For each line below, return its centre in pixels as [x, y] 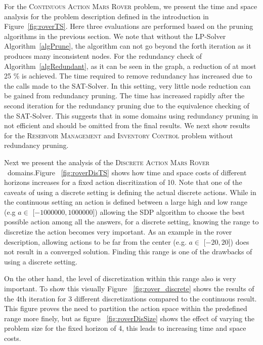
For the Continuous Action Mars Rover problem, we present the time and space [131, 6]
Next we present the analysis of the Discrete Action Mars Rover [107, 162]
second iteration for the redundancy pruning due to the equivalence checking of [127, 105]
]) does [239, 241]
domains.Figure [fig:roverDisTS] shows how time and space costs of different [127, 172]
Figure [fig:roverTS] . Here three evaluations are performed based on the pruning [129, 26]
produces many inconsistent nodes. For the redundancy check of [103, 55]
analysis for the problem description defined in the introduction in [106, 16]
